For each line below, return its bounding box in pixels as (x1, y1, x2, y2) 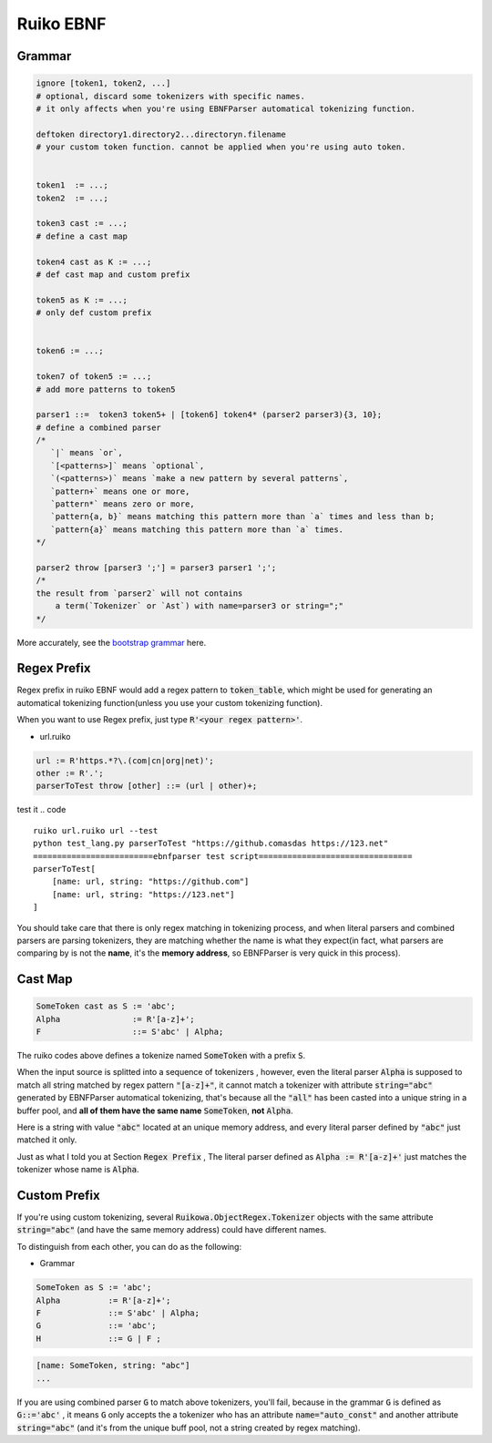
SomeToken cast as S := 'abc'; (36, 1001, 177, 1011)
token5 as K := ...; (36, 294, 128, 305)
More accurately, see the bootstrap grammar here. (16, 637, 207, 648)
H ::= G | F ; (36, 1333, 161, 1344)
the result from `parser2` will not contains (36, 588, 243, 599)
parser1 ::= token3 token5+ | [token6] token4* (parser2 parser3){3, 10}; (36, 410, 383, 420)
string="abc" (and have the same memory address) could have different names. (16, 1224, 327, 1235)
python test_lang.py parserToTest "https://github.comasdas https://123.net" (33, 838, 389, 849)
